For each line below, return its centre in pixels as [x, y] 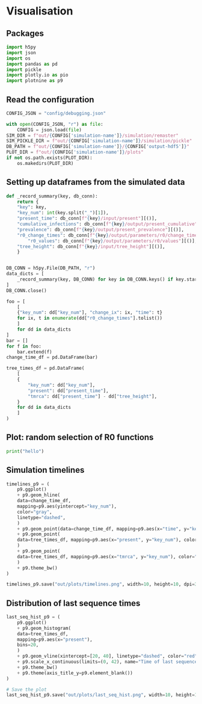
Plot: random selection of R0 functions [80, 438]
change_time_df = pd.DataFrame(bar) [52, 357]
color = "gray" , [35, 512]
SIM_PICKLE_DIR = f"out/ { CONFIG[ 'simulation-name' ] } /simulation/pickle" [99, 141]
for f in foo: [24, 346]
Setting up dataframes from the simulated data [96, 182]
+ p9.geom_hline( [39, 495]
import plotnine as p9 [35, 81]
